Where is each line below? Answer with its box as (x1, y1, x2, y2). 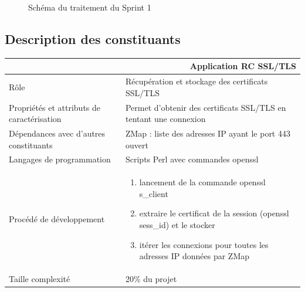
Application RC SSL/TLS (189, 60, 296, 72)
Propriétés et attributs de (9, 101, 101, 113)
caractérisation (9, 113, 62, 125)
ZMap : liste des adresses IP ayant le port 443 (125, 127, 290, 140)
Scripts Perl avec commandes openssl (125, 153, 259, 165)
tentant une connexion (125, 113, 206, 125)
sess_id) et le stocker (139, 219, 215, 231)
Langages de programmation (9, 153, 111, 165)
